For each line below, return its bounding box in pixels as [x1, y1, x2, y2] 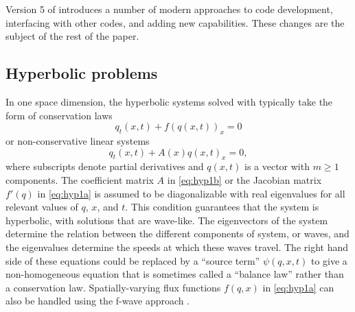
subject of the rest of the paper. [5, 29, 139, 43]
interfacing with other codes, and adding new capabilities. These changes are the [5, 15, 345, 29]
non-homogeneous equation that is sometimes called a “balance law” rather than [5, 267, 344, 281]
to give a [310, 253, 347, 267]
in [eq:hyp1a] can [262, 280, 334, 294]
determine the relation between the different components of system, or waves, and [5, 226, 350, 241]
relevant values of [5, 200, 78, 214]
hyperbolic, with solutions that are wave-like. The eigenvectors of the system [5, 213, 328, 227]
